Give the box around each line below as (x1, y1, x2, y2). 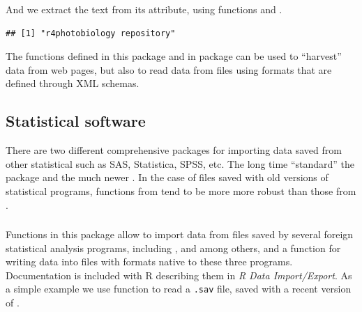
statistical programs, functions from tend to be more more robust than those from (6, 183, 356, 198)
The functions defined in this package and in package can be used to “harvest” (6, 49, 342, 63)
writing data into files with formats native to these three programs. (6, 254, 293, 269)
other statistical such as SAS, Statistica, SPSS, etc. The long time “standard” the (6, 156, 355, 171)
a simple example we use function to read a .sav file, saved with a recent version (6, 281, 352, 296)
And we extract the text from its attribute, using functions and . (6, 2, 282, 16)
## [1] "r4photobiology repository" (6, 28, 176, 38)
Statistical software (6, 110, 146, 132)
